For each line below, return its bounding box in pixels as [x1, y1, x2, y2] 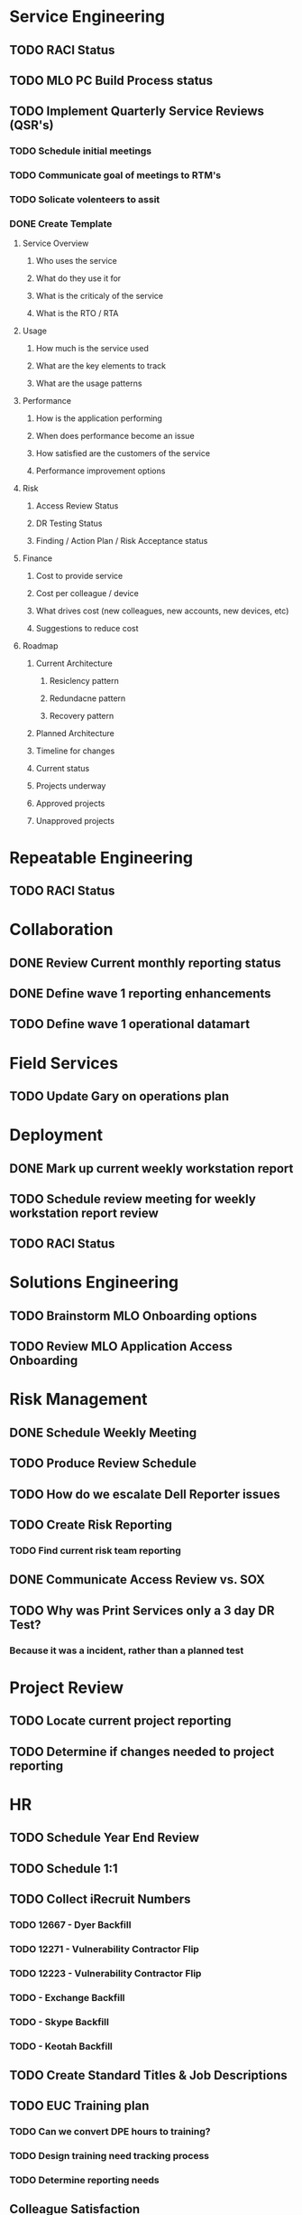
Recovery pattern [49, 711, 114, 722]
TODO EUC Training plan [9, 2098, 150, 2114]
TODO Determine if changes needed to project [9, 1743, 275, 1759]
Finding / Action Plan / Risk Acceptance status [35, 536, 208, 547]
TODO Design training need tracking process [9, 2150, 210, 2163]
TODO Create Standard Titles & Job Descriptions [9, 2067, 288, 2083]
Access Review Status [35, 500, 119, 511]
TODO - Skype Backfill [9, 2015, 110, 2028]
